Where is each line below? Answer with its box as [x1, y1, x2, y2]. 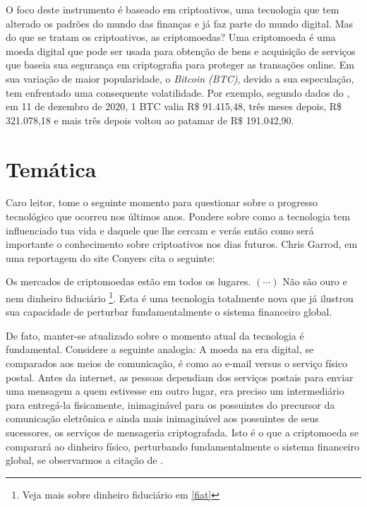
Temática [6, 154, 97, 183]
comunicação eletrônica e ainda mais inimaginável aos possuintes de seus [6, 411, 319, 426]
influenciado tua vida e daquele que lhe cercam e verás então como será [6, 222, 314, 237]
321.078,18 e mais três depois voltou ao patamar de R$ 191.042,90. [6, 112, 294, 127]
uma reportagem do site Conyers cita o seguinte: [6, 250, 215, 265]
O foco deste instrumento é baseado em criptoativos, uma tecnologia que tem [6, 2, 339, 16]
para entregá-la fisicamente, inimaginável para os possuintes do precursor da [6, 397, 335, 412]
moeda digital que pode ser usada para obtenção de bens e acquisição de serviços [6, 43, 356, 58]
